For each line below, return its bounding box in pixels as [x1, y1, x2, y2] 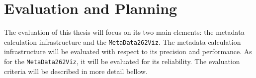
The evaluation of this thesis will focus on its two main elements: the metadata [4, 27, 245, 37]
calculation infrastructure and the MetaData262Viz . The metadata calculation [4, 36, 241, 47]
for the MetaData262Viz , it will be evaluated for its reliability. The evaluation [4, 56, 240, 66]
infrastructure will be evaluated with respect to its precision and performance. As [4, 46, 252, 57]
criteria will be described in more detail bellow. [4, 66, 148, 76]
